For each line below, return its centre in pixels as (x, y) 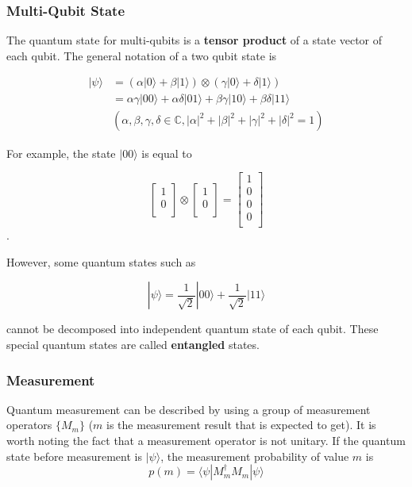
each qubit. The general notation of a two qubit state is (142, 55)
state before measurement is (74, 456)
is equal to (167, 153)
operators (29, 425)
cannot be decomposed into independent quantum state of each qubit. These (193, 329)
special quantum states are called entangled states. (133, 345)
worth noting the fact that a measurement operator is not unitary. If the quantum (206, 441)
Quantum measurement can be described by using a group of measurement (189, 409)
